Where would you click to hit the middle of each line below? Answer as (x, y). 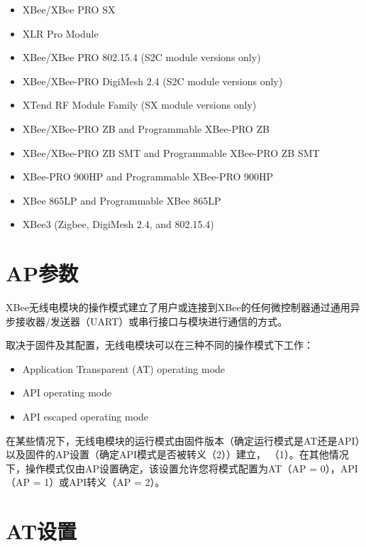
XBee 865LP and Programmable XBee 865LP (122, 200)
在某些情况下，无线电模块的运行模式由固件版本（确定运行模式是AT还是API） (183, 440)
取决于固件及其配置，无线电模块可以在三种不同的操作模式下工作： (160, 345)
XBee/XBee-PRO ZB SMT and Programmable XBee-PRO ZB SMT (171, 152)
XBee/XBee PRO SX (69, 9)
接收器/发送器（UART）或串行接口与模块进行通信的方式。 (151, 321)
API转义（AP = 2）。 (117, 482)
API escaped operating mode (85, 417)
